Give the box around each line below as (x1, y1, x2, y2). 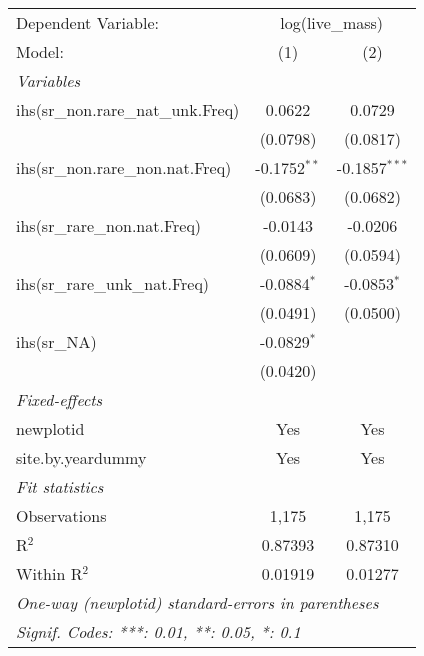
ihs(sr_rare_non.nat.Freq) (16, 214, 202, 237)
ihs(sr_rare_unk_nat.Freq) (16, 272, 210, 295)
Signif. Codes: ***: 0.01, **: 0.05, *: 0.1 (16, 620, 301, 643)
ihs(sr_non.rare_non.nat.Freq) (16, 156, 232, 179)
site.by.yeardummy (16, 446, 147, 469)
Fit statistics (16, 475, 104, 498)
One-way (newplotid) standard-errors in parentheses (16, 591, 379, 614)
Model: (16, 40, 65, 63)
